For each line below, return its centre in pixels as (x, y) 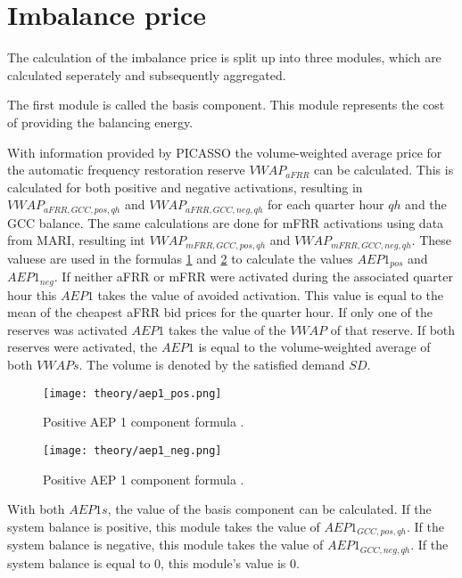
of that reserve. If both (393, 329)
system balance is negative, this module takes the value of (165, 545)
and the (426, 204)
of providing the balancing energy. (100, 122)
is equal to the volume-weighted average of (314, 347)
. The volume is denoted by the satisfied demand (212, 365)
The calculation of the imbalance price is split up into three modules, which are (224, 57)
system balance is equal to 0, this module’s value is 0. (153, 562)
